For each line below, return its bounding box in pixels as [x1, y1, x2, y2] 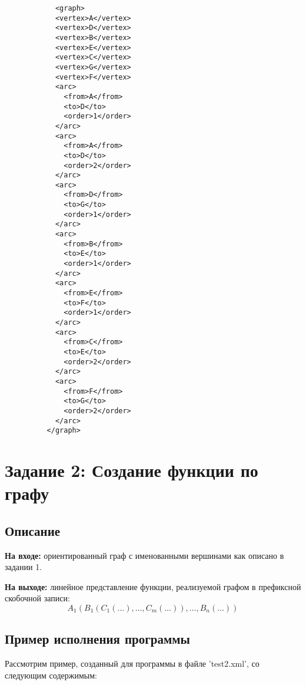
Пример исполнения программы [5, 630, 191, 648]
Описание [5, 521, 61, 539]
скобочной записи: [5, 592, 70, 604]
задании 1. [5, 561, 42, 573]
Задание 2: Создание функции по [5, 458, 258, 482]
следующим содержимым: [5, 668, 97, 681]
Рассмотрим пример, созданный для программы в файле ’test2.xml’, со [5, 657, 260, 670]
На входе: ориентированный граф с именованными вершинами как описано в [5, 549, 284, 561]
